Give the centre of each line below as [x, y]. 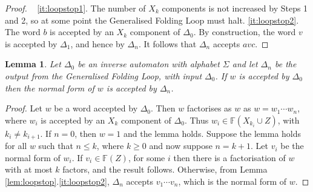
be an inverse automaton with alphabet [149, 64]
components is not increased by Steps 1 [235, 8]
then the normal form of [50, 88]
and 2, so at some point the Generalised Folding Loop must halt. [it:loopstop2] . [152, 20]
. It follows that [167, 43]
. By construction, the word [245, 32]
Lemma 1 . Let [33, 64]
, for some [147, 157]
